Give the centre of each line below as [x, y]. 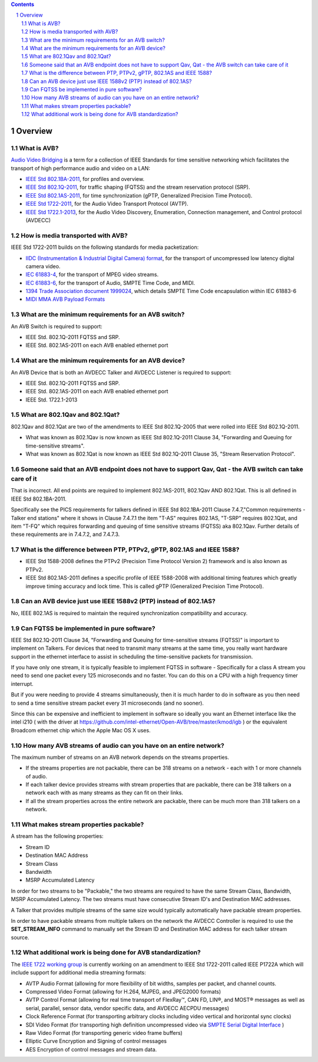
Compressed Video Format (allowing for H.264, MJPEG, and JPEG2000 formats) [123, 992]
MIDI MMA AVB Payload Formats [65, 299]
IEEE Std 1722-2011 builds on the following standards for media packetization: [105, 247]
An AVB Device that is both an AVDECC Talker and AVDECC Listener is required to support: [121, 372]
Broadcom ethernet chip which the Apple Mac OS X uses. [81, 730]
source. [20, 937]
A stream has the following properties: [57, 836]
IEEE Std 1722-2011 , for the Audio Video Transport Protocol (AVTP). [107, 204]
